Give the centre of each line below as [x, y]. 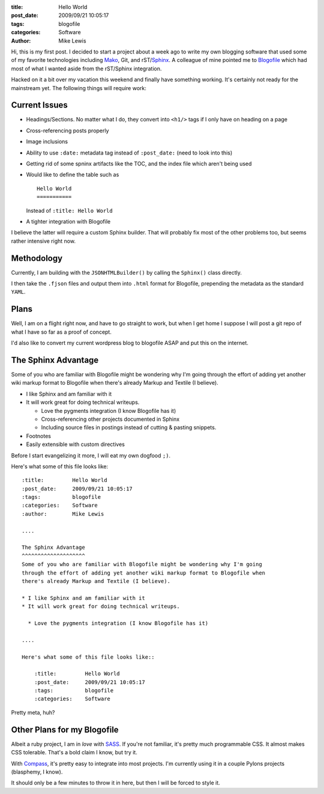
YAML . [18, 292]
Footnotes [38, 436]
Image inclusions [47, 142]
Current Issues [40, 105]
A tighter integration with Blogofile [68, 221]
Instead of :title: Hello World [70, 210]
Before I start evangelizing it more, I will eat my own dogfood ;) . [91, 455]
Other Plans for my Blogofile [65, 729]
